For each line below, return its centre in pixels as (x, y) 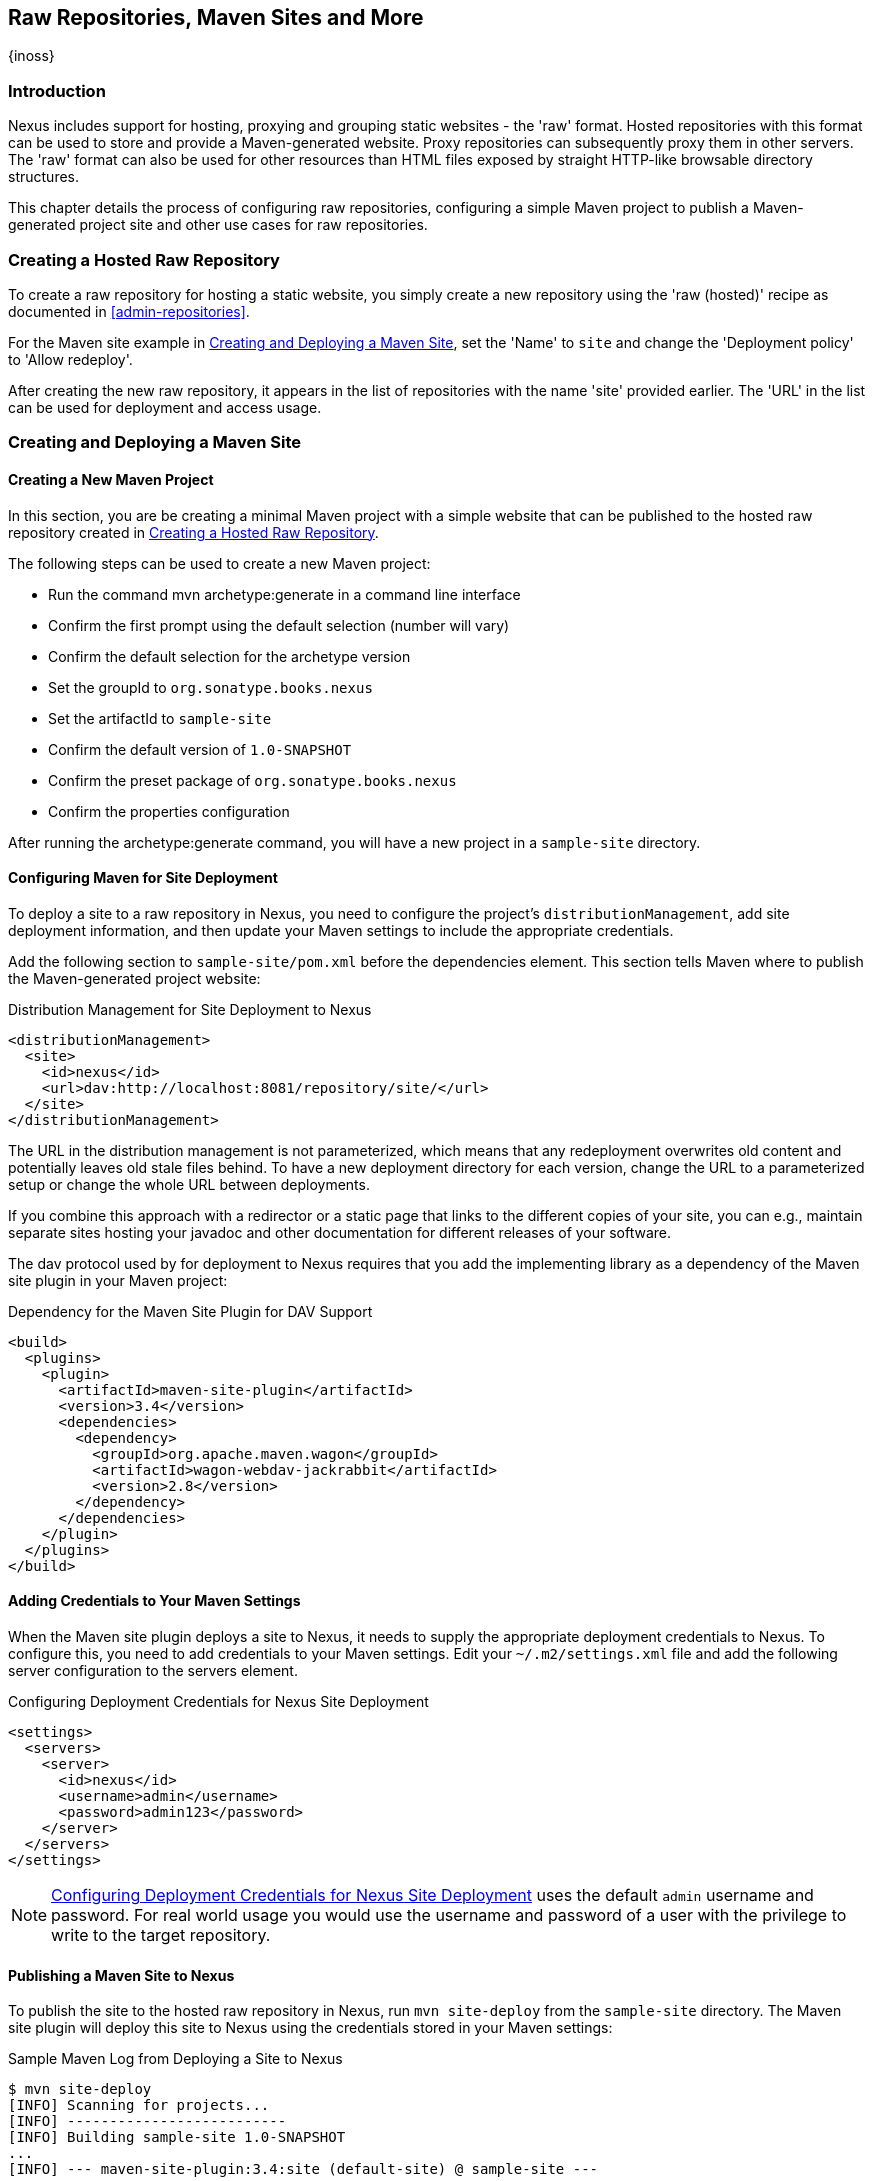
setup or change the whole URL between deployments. (189, 1184)
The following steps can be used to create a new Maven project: (219, 563)
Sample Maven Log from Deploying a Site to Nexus (175, 2059)
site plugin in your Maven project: (118, 1280)
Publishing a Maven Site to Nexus (121, 1975)
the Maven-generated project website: (134, 978)
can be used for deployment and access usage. (165, 407)
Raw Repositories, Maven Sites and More (216, 17)
